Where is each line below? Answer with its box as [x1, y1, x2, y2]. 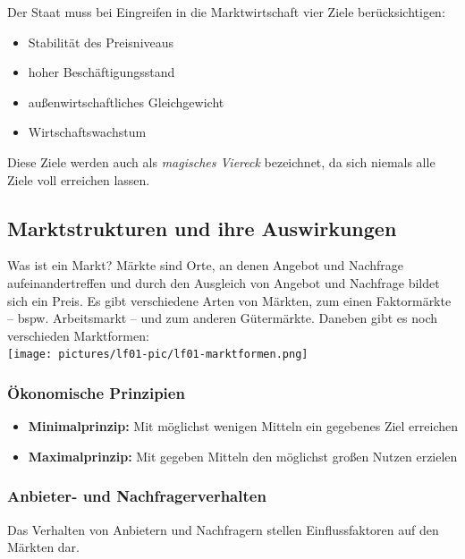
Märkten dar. [7, 538, 80, 556]
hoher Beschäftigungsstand [28, 63, 175, 81]
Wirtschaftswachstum [28, 123, 147, 141]
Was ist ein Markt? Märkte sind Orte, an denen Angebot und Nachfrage [7, 256, 403, 275]
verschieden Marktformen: [7, 326, 149, 344]
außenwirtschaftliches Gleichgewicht [28, 92, 224, 111]
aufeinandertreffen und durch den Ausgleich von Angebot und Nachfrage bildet [7, 273, 440, 292]
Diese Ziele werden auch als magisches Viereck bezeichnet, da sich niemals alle [7, 152, 435, 171]
